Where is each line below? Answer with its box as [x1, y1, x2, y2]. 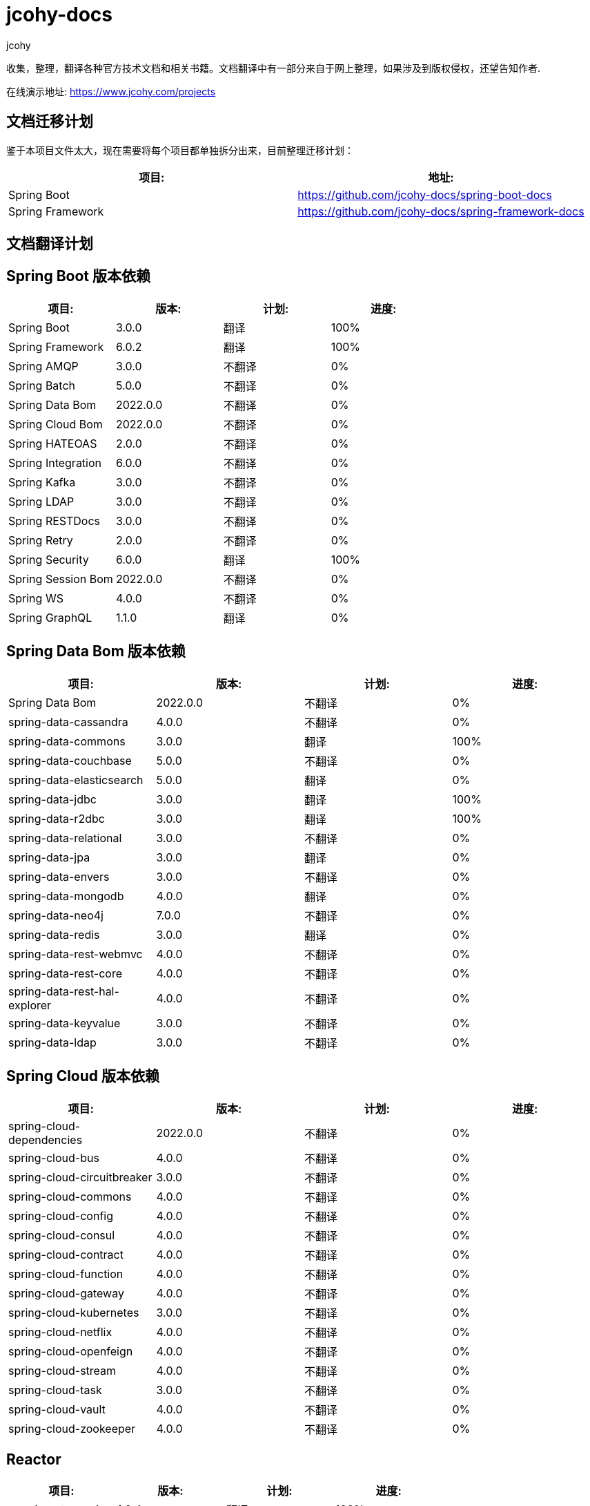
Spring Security [8, 552, 89, 566]
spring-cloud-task [8, 1382, 102, 1397]
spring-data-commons [8, 734, 126, 748]
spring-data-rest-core [8, 966, 122, 980]
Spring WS [8, 591, 63, 605]
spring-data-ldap [8, 1035, 97, 1049]
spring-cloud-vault [8, 1402, 106, 1416]
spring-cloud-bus [8, 1150, 99, 1165]
